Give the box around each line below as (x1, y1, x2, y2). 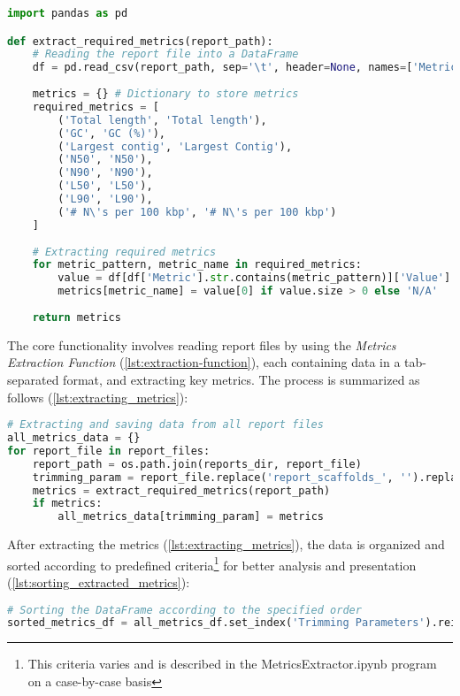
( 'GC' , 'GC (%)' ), (57, 126, 166, 140)
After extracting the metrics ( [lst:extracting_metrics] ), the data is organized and (7, 535, 445, 554)
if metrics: (32, 497, 103, 510)
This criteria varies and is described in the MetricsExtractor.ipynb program (27, 654, 437, 673)
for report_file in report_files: (7, 444, 211, 457)
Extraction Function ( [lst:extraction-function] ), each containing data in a (7, 353, 401, 371)
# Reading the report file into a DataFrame (32, 48, 299, 61)
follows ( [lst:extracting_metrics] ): (7, 387, 188, 406)
